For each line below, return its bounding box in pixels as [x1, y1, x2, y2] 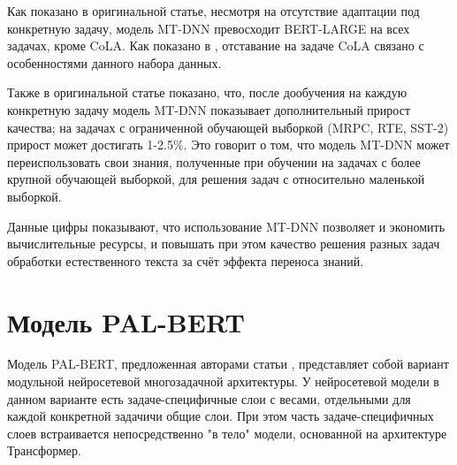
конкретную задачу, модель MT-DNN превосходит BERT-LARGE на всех [7, 19, 410, 37]
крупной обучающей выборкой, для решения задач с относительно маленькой [7, 170, 425, 188]
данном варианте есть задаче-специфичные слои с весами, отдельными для [7, 389, 411, 408]
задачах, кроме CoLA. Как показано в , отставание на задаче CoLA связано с [7, 36, 424, 55]
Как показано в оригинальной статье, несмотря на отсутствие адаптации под [7, 2, 420, 19]
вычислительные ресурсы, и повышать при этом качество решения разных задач [7, 234, 440, 253]
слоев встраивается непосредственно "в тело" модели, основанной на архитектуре [7, 423, 447, 442]
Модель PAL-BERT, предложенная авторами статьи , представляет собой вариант [7, 354, 449, 373]
